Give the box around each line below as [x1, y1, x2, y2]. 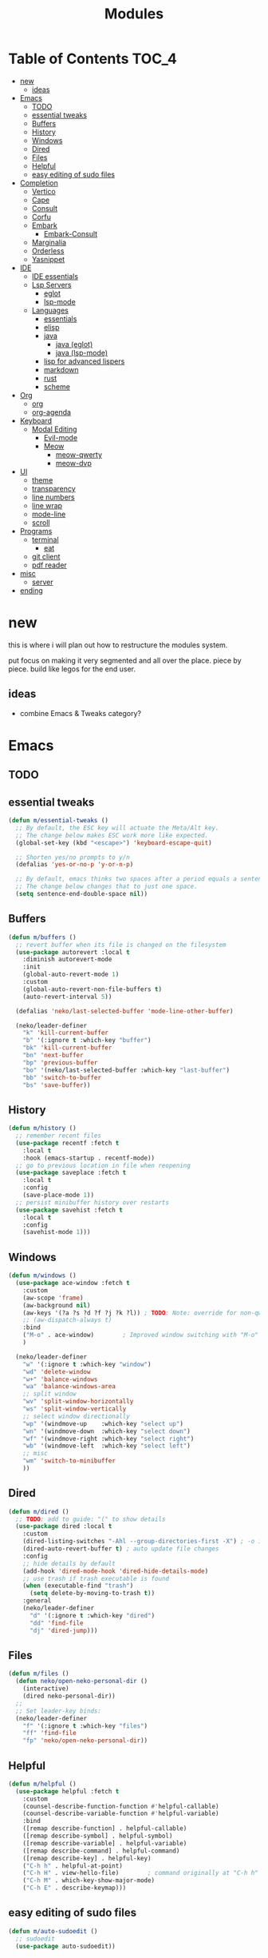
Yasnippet [31, 254, 65, 264]
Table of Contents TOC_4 [8, 50, 177, 68]
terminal [31, 535, 59, 544]
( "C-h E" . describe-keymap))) [22, 1884, 127, 1892]
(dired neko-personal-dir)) [22, 1692, 116, 1701]
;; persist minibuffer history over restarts [15, 1198, 170, 1207]
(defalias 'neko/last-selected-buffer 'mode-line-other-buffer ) [15, 1007, 234, 1015]
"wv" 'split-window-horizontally [22, 1398, 134, 1406]
